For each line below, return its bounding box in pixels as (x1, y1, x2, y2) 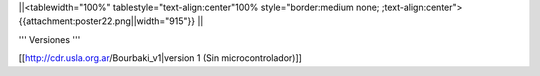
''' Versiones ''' (18, 33, 81, 45)
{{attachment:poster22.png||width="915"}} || (18, 15, 204, 27)
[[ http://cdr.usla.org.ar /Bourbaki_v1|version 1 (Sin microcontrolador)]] (18, 52, 302, 64)
